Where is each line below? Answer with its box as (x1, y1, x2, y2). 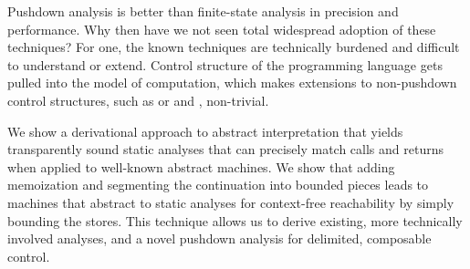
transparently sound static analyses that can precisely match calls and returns (7, 140, 444, 159)
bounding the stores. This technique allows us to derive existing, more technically (7, 211, 463, 230)
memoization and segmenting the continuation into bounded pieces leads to (7, 175, 429, 194)
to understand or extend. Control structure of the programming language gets (7, 55, 443, 74)
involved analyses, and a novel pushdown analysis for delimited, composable (7, 229, 432, 248)
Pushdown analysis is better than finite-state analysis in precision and (7, 2, 399, 20)
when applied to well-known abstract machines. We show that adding (7, 157, 395, 176)
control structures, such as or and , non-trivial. (7, 90, 269, 109)
